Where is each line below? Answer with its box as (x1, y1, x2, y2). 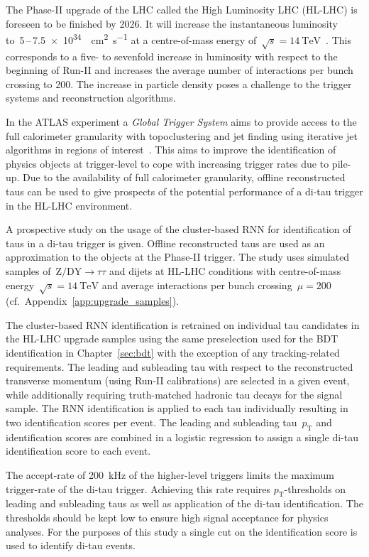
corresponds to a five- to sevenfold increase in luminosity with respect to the (6, 48, 338, 63)
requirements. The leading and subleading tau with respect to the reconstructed (6, 359, 353, 374)
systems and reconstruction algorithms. (6, 90, 176, 105)
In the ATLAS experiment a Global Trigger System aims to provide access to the (6, 114, 357, 129)
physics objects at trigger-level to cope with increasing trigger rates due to (6, 156, 329, 171)
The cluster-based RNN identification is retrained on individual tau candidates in (6, 317, 360, 332)
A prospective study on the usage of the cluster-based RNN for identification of (6, 222, 351, 237)
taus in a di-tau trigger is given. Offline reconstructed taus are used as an (6, 235, 325, 250)
